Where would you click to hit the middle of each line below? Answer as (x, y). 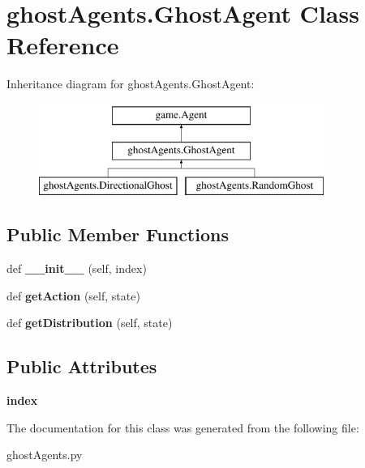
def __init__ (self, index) (77, 268)
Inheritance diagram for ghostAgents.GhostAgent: (131, 84)
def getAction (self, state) (73, 295)
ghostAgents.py (45, 455)
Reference (63, 45)
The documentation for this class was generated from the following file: (183, 427)
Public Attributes (82, 366)
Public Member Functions (118, 234)
